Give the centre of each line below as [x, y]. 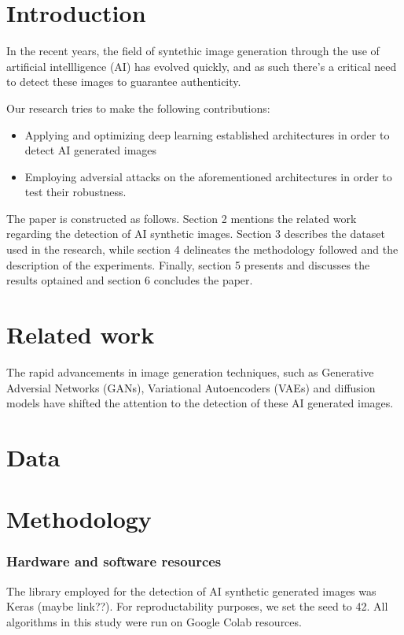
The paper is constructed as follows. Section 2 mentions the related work [182, 218]
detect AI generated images [91, 150]
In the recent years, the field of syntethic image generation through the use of [193, 51]
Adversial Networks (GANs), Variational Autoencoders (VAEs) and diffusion [191, 387]
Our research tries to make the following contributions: [138, 108]
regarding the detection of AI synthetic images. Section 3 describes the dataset [196, 234]
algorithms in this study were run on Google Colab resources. [154, 621]
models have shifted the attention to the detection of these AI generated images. [200, 403]
